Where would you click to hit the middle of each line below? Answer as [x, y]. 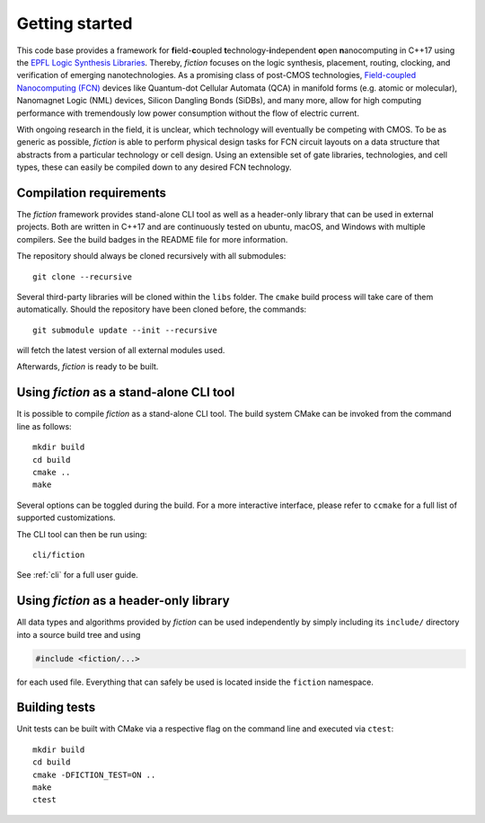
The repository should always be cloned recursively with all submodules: [151, 256]
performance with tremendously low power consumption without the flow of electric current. [188, 113]
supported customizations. [66, 518]
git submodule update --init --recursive [125, 330]
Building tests [56, 708]
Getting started [75, 23]
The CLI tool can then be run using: [82, 534]
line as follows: [44, 426]
